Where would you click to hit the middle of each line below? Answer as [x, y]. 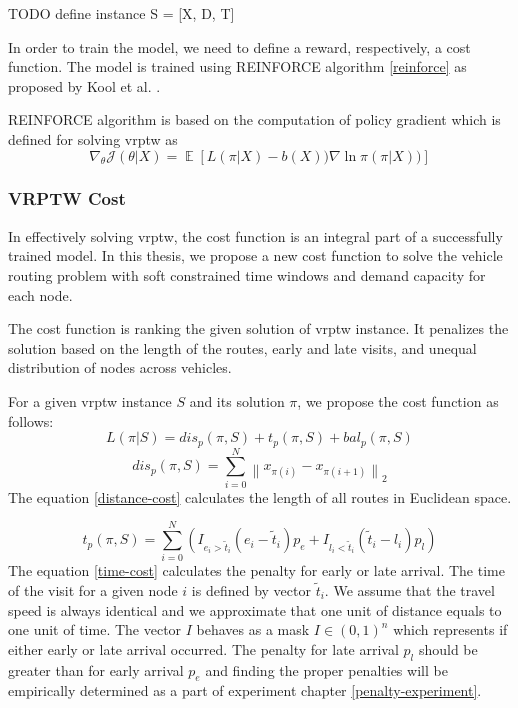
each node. [40, 294]
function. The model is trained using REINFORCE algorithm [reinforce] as [237, 66]
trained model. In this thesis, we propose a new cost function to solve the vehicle [255, 255]
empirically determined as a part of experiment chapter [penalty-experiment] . [245, 690]
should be [448, 648]
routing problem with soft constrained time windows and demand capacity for [247, 274]
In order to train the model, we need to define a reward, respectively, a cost [239, 46]
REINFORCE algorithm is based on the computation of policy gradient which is [254, 119]
